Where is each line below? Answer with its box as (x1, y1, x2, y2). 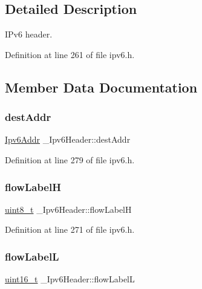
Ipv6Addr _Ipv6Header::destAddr (5, 133, 131, 146)
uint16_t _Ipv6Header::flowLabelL (5, 273, 135, 285)
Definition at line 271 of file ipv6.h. (5, 223, 135, 236)
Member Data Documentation (5, 77, 198, 96)
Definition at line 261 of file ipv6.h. (5, 48, 135, 60)
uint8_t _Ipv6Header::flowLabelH (5, 203, 132, 215)
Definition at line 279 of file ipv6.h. (5, 153, 135, 166)
